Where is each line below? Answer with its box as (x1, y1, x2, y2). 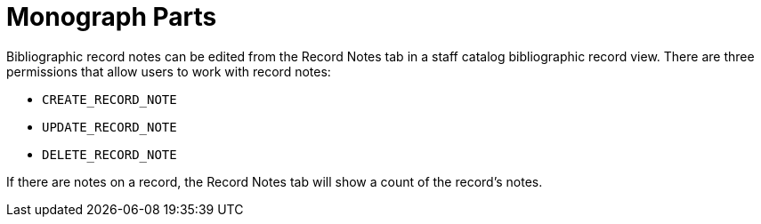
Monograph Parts (6, 2, 217, 32)
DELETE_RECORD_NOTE (42, 147, 177, 162)
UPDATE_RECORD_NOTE (42, 119, 177, 134)
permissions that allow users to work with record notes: (6, 63, 331, 79)
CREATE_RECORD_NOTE (42, 92, 177, 107)
